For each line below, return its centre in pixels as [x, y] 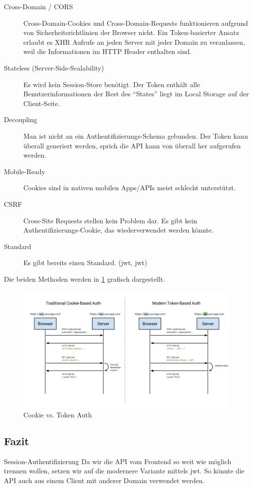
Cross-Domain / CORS [38, 6]
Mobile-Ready [25, 171]
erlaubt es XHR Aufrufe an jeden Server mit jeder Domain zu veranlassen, [134, 42]
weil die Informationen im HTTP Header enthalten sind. [108, 51]
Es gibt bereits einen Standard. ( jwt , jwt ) [85, 262]
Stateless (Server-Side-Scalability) [54, 67]
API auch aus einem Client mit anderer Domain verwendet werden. [104, 480]
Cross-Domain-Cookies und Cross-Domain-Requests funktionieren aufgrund [136, 23]
